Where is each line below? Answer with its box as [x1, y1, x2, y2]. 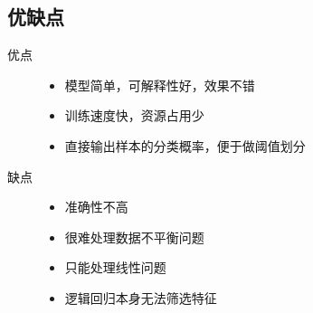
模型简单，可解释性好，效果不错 [64, 75, 255, 94]
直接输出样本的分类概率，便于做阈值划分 [64, 136, 306, 155]
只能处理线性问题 [64, 258, 166, 277]
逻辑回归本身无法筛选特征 [64, 288, 217, 307]
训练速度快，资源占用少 [64, 106, 204, 125]
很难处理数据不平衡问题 [64, 227, 204, 246]
